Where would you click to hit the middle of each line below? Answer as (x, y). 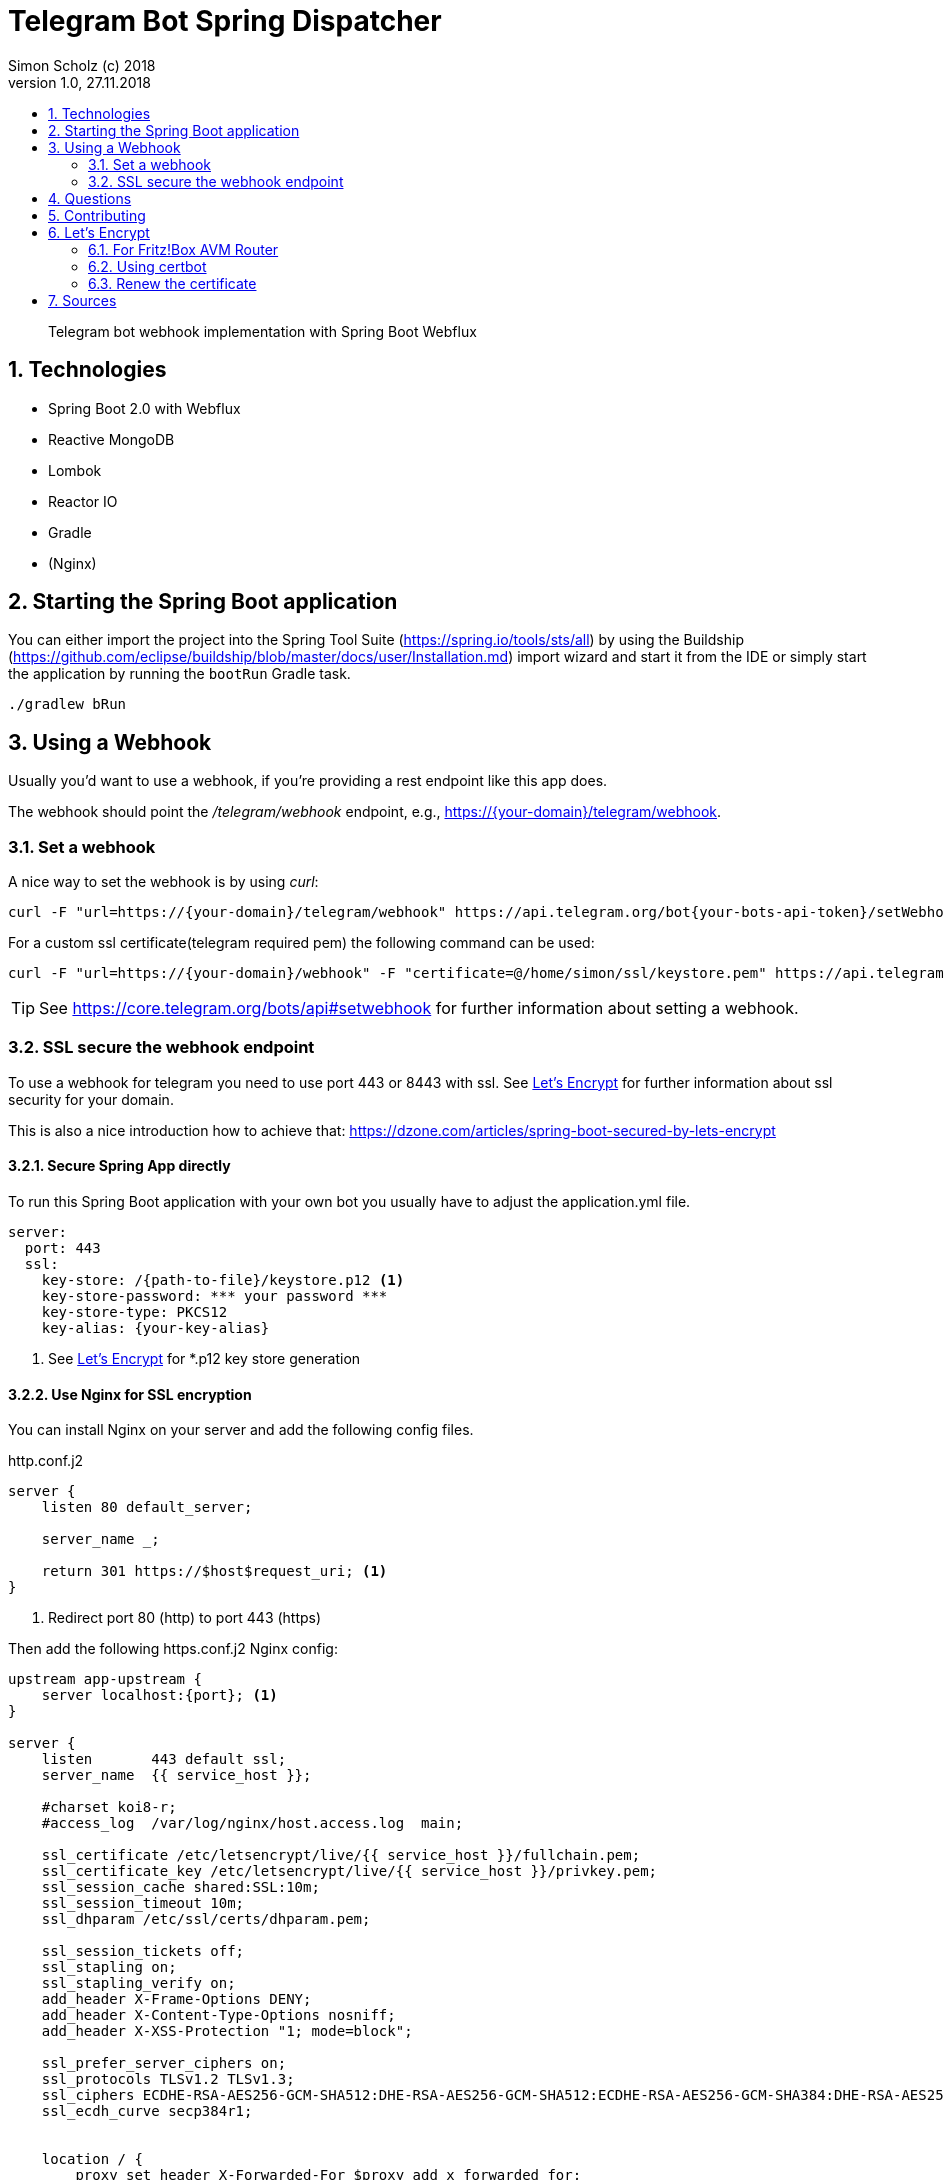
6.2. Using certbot (147, 266)
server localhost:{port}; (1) (159, 1695)
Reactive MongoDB (111, 439)
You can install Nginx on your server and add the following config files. (241, 1430)
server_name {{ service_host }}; (176, 1775)
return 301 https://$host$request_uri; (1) (214, 1571)
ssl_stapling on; (109, 1967)
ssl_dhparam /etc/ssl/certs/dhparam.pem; (206, 1919)
